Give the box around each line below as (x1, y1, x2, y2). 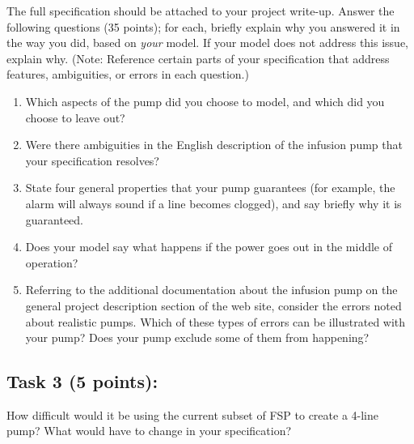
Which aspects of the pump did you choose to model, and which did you (25, 92, 385, 109)
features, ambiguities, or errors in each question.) (6, 66, 249, 83)
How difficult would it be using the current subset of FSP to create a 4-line (6, 406, 378, 423)
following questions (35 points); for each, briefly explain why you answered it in (6, 18, 400, 35)
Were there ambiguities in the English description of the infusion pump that (25, 136, 403, 153)
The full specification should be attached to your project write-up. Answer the (6, 2, 395, 19)
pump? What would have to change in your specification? (6, 422, 292, 439)
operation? (25, 254, 78, 271)
